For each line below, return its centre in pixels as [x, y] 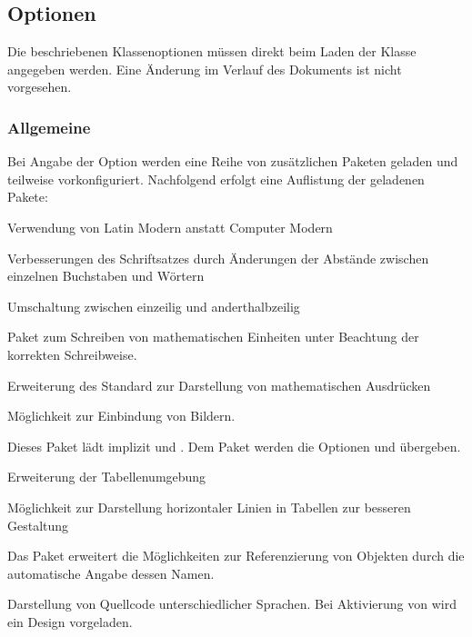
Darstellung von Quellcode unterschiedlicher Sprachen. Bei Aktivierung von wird [232, 604]
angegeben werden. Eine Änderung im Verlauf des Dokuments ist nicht [205, 69]
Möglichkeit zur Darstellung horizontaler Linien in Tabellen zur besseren [209, 507]
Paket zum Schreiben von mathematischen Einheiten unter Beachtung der [213, 337]
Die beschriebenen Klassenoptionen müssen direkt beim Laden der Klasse [212, 51]
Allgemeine [49, 127]
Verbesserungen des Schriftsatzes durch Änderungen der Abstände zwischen [218, 258]
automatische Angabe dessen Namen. [111, 573]
